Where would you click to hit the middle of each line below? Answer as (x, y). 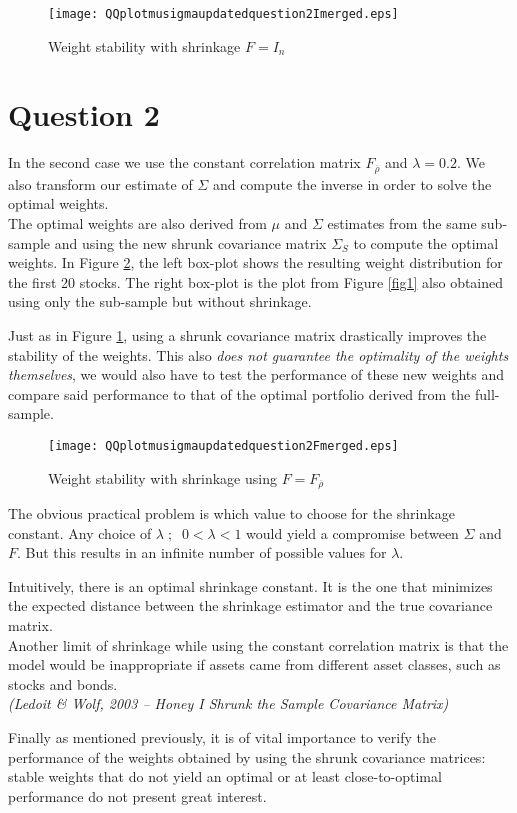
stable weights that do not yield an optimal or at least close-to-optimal (225, 776)
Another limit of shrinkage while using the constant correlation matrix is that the (258, 644)
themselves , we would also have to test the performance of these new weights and (256, 374)
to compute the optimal (426, 242)
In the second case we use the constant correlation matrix (184, 162)
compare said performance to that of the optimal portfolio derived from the (239, 393)
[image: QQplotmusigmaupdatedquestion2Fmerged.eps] (223, 445)
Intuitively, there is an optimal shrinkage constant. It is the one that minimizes (250, 585)
